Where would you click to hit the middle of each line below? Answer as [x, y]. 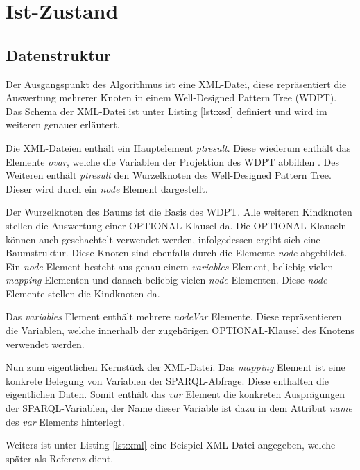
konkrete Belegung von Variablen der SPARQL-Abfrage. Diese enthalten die [167, 380]
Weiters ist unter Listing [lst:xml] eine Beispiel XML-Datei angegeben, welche [171, 445]
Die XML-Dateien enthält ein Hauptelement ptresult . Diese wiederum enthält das [178, 147]
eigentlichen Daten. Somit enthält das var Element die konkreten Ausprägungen [175, 394]
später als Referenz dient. [60, 458]
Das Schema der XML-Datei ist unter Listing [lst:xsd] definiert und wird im [166, 111]
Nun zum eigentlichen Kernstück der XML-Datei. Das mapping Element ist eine [175, 367]
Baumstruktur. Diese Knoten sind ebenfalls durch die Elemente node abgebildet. [177, 253]
